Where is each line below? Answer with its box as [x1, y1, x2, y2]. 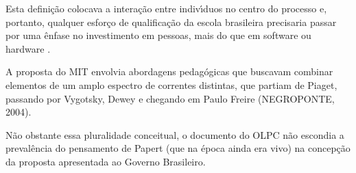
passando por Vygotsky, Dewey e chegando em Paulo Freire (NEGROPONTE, [5, 91, 335, 105]
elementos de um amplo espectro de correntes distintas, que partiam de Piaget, [5, 77, 337, 92]
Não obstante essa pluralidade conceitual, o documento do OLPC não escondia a [5, 127, 344, 142]
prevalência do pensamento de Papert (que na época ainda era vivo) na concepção [5, 141, 351, 155]
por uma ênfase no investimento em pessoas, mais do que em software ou [5, 28, 311, 42]
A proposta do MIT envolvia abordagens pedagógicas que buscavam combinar [5, 64, 333, 79]
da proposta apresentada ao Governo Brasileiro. [5, 154, 206, 168]
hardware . [5, 41, 51, 55]
